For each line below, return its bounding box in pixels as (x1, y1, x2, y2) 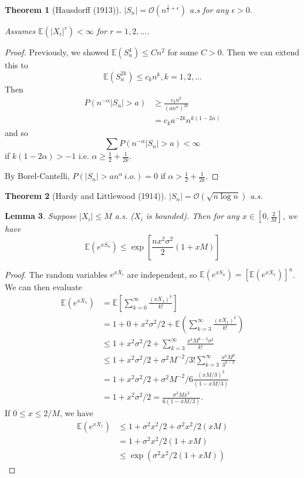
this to (5, 59, 28, 71)
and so (5, 126, 28, 138)
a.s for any (190, 4, 229, 15)
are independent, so (127, 268, 197, 280)
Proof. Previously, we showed (5, 46, 109, 58)
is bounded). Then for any (146, 210, 239, 222)
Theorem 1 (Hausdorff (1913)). (5, 4, 121, 15)
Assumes (5, 25, 36, 36)
